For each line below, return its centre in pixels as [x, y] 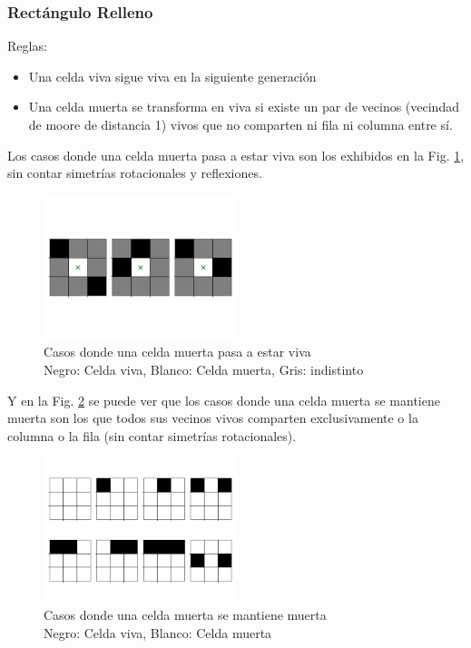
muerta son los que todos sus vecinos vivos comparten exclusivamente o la [213, 418]
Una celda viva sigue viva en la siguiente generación [172, 76]
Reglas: [27, 46]
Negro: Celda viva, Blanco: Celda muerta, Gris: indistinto [204, 369]
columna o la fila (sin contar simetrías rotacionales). [152, 435]
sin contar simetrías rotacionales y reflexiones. [135, 173]
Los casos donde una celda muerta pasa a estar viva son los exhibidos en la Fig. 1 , [236, 155]
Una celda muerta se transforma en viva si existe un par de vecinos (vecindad [244, 107]
